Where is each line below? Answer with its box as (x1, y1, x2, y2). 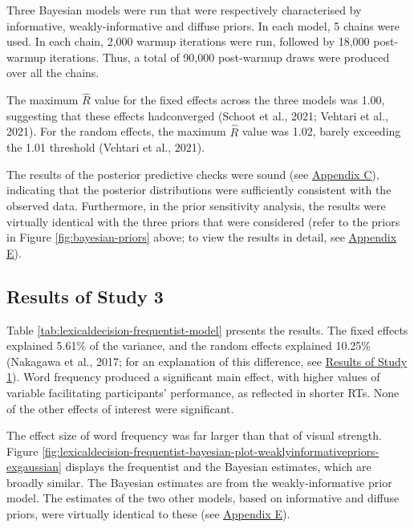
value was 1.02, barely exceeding (241, 123, 401, 140)
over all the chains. (6, 64, 99, 81)
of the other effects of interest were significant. (6, 400, 234, 416)
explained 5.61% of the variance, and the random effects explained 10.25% (6, 337, 371, 354)
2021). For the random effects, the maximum (6, 123, 226, 140)
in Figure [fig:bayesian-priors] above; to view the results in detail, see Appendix (6, 229, 397, 246)
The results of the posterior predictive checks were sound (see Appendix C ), (6, 165, 379, 182)
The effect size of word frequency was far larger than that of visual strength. (6, 427, 382, 444)
